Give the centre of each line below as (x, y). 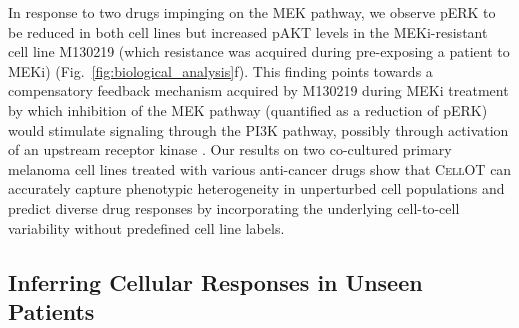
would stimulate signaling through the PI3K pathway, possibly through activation (258, 129)
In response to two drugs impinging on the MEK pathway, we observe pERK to (252, 12)
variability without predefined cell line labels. (146, 227)
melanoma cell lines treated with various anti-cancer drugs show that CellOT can (260, 168)
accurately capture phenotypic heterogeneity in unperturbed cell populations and (256, 188)
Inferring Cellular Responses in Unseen (215, 281)
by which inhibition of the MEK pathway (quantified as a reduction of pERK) (248, 109)
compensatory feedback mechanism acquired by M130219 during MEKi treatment (258, 90)
